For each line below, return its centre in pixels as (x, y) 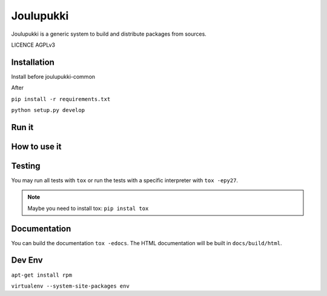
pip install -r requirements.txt (61, 99)
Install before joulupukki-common (53, 76)
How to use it (36, 146)
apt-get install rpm (42, 275)
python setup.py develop (48, 110)
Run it (22, 127)
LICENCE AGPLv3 (33, 45)
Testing (26, 166)
